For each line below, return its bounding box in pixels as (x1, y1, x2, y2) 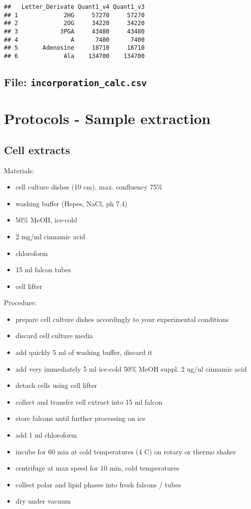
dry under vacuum (15, 496, 71, 506)
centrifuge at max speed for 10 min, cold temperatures (15, 463, 179, 473)
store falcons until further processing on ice (15, 413, 145, 423)
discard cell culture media (15, 330, 93, 341)
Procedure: (4, 297, 37, 308)
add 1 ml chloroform (15, 430, 77, 440)
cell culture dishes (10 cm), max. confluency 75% (15, 182, 163, 192)
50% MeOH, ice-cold (15, 215, 77, 225)
